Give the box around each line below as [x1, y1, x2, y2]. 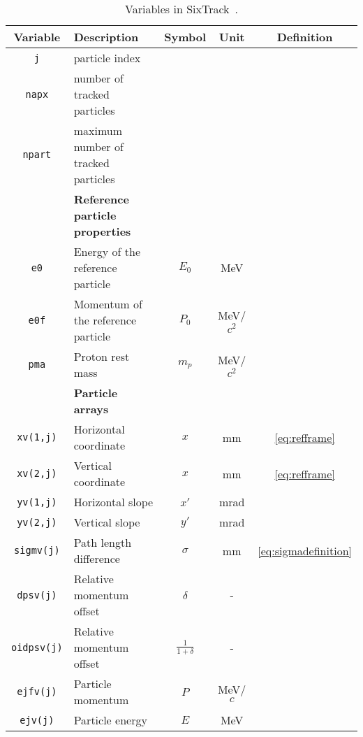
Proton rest [73, 348, 130, 364]
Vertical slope [73, 514, 140, 530]
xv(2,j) [17, 468, 57, 479]
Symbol [164, 29, 207, 45]
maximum [73, 122, 123, 138]
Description [73, 29, 139, 45]
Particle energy [73, 712, 147, 728]
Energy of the [73, 243, 141, 259]
